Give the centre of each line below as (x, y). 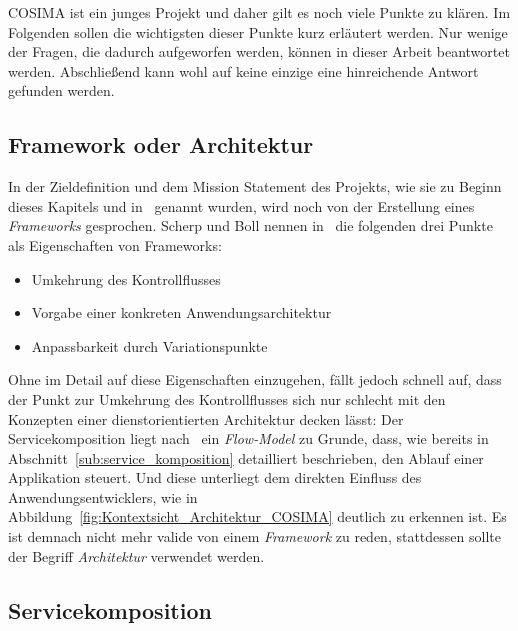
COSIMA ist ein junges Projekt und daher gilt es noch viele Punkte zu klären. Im (259, 12)
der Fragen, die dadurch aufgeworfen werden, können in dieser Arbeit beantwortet (259, 51)
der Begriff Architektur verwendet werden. (136, 555)
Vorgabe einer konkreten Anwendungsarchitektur (181, 312)
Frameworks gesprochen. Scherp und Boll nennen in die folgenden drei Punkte (250, 225)
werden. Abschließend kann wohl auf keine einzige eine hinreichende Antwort (243, 70)
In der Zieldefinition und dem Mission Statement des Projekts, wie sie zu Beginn (255, 186)
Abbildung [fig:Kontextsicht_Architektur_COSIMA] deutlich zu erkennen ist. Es (257, 516)
